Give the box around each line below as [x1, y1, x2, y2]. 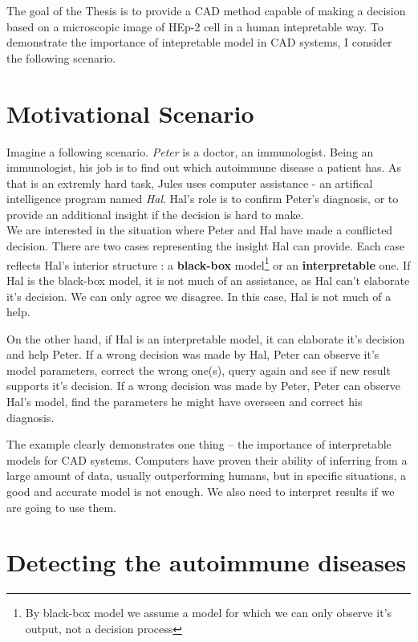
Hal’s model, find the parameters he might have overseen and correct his [6, 393, 363, 410]
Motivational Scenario [6, 96, 254, 129]
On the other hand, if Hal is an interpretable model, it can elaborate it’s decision [6, 330, 405, 347]
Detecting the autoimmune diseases [6, 546, 407, 579]
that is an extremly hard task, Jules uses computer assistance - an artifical [6, 174, 373, 191]
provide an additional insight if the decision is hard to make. [6, 205, 304, 222]
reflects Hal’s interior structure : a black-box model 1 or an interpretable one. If [6, 254, 411, 273]
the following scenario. [6, 49, 116, 66]
